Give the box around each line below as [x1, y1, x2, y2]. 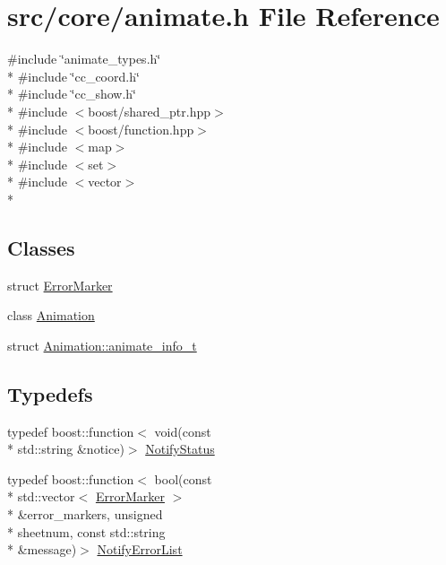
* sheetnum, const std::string [7, 522, 166, 541]
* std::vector [7, 487, 75, 506]
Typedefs [7, 379, 93, 407]
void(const [154, 422, 211, 440]
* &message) [7, 540, 77, 559]
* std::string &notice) [7, 439, 124, 458]
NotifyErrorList [97, 540, 183, 559]
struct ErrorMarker [7, 275, 113, 294]
